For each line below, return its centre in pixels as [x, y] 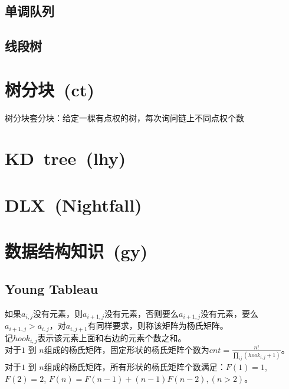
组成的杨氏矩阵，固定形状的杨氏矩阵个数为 [127, 349]
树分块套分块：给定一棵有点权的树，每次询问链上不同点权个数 [124, 117]
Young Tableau [52, 288]
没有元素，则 [58, 313]
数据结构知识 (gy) [76, 251]
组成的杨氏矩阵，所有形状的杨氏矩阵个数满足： [135, 367]
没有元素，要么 [229, 313]
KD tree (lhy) [65, 158]
